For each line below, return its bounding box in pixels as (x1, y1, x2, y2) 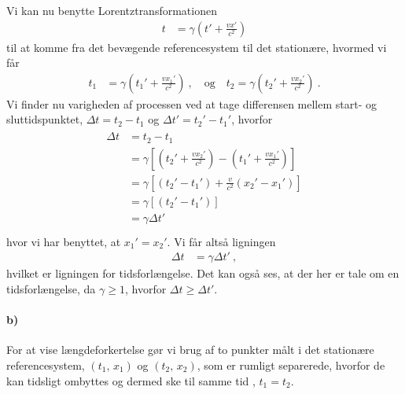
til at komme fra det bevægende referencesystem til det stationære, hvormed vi (6, 39, 387, 55)
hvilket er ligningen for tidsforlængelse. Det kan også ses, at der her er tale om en (6, 265, 399, 282)
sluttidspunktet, (6, 111, 83, 127)
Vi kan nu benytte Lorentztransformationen (6, 2, 217, 18)
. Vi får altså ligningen (167, 233, 276, 249)
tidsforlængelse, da (6, 280, 96, 296)
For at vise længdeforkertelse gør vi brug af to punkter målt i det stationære (6, 341, 374, 358)
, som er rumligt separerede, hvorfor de (197, 356, 385, 373)
